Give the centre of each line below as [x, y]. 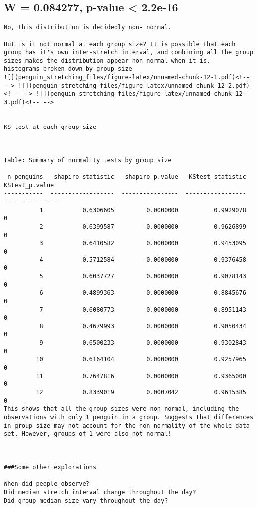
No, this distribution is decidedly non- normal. [88, 28]
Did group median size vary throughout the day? [86, 500]
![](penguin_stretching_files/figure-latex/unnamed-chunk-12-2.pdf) [134, 85]
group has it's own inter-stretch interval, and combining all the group [129, 53]
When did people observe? [47, 484]
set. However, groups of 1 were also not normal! [88, 434]
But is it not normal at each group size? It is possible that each [120, 44]
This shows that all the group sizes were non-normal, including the [122, 409]
